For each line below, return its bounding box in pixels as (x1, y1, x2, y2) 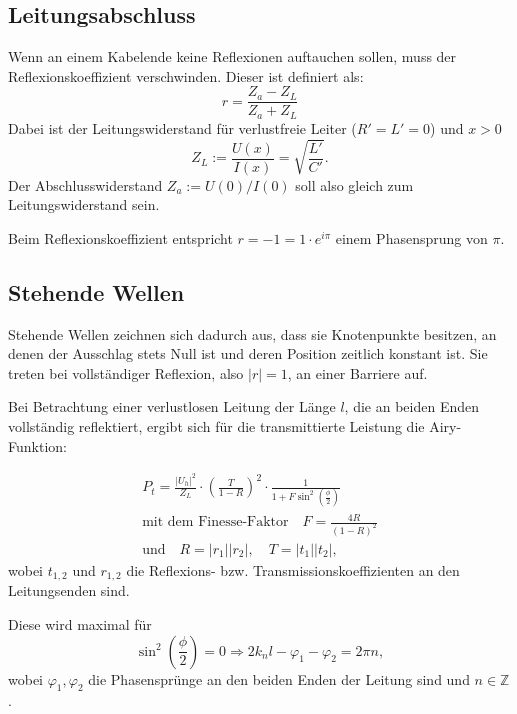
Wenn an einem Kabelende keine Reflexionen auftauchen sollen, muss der (8, 46, 457, 67)
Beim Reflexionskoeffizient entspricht (8, 227, 233, 248)
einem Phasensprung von (335, 227, 488, 248)
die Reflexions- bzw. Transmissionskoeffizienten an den (126, 559, 460, 580)
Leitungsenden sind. (8, 580, 130, 601)
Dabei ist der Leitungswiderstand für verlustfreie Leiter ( (8, 117, 357, 138)
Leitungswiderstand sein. (8, 194, 160, 215)
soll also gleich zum (295, 174, 414, 195)
